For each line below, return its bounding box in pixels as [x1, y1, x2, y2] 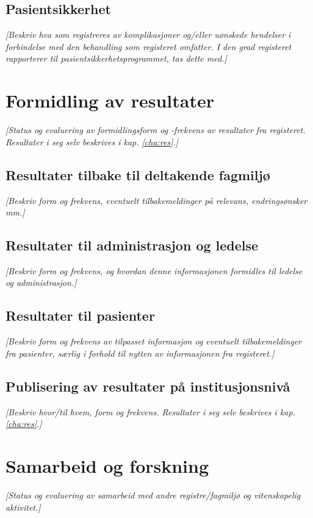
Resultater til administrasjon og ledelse [5, 236, 259, 255]
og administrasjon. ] [5, 276, 77, 289]
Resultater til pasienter [5, 306, 155, 325]
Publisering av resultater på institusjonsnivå [5, 376, 290, 395]
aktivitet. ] [5, 500, 41, 513]
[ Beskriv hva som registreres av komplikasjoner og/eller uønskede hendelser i [5, 28, 291, 41]
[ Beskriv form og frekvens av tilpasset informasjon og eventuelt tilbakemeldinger [5, 335, 302, 348]
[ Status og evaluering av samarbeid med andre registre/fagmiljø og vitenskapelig [5, 488, 301, 501]
